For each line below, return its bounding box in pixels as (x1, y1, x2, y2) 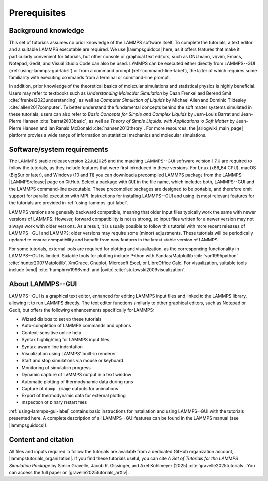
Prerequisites (9, 7, 66, 18)
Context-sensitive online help (21, 329, 82, 335)
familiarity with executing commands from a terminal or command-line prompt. (9, 75, 170, 80)
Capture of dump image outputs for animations (21, 385, 119, 391)
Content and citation (9, 435, 74, 444)
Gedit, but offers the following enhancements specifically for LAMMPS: (9, 307, 155, 313)
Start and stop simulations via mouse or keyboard (21, 358, 124, 364)
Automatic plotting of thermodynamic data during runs (21, 378, 133, 385)
